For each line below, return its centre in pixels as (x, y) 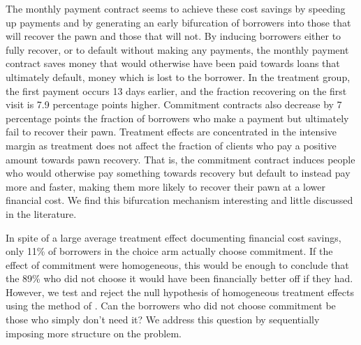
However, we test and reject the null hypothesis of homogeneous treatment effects (180, 292)
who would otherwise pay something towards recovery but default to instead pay (178, 173)
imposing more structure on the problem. (94, 333)
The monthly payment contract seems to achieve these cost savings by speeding (176, 8)
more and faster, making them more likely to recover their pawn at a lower (166, 186)
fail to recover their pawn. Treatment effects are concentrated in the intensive (171, 132)
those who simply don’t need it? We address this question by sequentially (163, 320)
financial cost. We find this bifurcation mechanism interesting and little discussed (179, 200)
